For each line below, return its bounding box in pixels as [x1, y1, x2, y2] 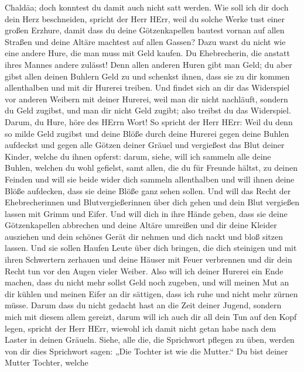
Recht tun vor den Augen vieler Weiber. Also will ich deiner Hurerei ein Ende [5, 264, 283, 277]
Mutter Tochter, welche [5, 356, 88, 368]
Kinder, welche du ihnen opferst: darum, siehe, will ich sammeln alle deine [5, 150, 271, 162]
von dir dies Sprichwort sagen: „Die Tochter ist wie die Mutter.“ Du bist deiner [5, 345, 288, 357]
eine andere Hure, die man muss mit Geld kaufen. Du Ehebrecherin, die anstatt [5, 47, 290, 59]
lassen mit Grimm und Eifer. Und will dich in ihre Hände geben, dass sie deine [5, 207, 288, 219]
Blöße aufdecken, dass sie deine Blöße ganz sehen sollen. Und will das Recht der [5, 184, 291, 197]
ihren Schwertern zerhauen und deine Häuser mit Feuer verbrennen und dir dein [5, 253, 292, 266]
